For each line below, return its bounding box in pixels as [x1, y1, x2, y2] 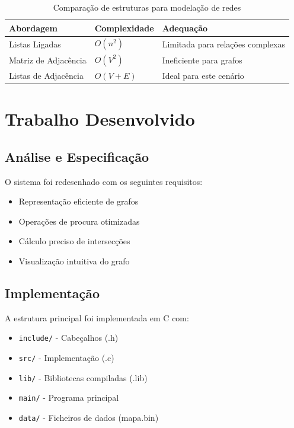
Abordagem [9, 21, 57, 34]
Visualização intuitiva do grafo [18, 254, 130, 267]
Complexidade [94, 21, 154, 34]
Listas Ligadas [9, 37, 61, 50]
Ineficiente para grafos [162, 53, 242, 66]
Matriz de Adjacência [9, 53, 87, 66]
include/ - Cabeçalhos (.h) [18, 331, 119, 344]
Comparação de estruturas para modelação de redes [53, 1, 241, 13]
